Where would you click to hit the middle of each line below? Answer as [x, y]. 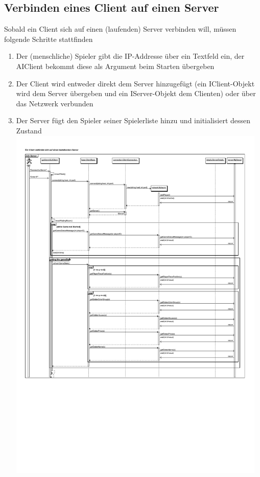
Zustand [29, 130]
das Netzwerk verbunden [55, 103]
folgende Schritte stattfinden [49, 39]
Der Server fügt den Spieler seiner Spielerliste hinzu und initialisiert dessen [133, 120]
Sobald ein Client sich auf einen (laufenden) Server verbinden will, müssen [120, 29]
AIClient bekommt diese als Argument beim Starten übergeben [115, 66]
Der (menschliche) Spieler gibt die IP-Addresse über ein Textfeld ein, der [130, 56]
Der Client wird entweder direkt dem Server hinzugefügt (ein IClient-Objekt [135, 83]
